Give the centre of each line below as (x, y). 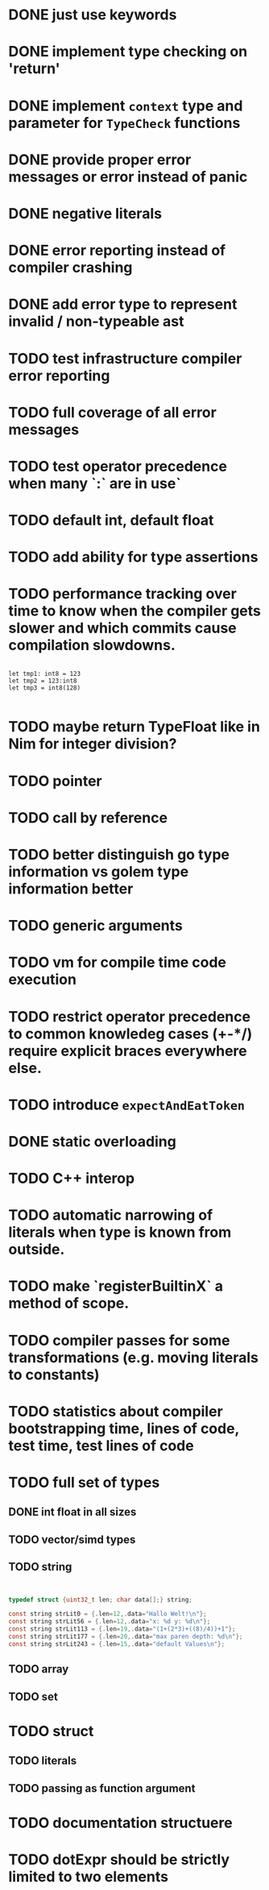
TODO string (40, 1567)
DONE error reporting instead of (117, 251)
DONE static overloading (93, 1141)
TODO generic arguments (95, 926)
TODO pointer (55, 781)
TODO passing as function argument (102, 1788)
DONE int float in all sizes (72, 1512)
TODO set (33, 1696)
